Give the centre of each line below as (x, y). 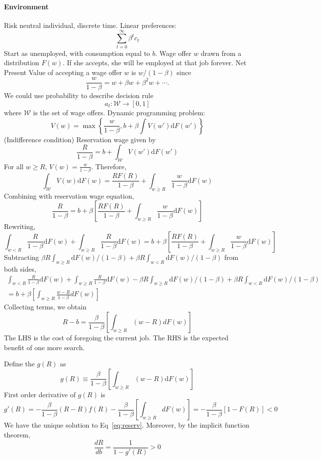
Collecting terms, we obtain (45, 307)
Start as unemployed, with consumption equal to (77, 53)
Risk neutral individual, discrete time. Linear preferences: (90, 25)
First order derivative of (40, 394)
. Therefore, (109, 166)
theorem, (17, 435)
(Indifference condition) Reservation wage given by (80, 139)
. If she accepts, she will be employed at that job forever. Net (154, 63)
